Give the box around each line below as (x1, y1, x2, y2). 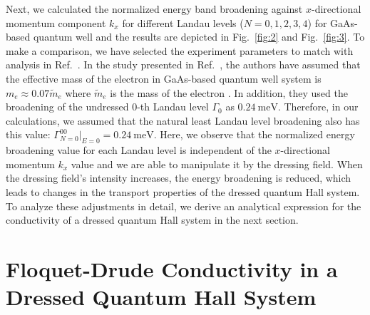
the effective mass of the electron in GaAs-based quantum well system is (6, 71, 322, 86)
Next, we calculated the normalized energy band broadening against (6, 1, 303, 16)
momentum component (6, 15, 106, 30)
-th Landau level (137, 99, 209, 114)
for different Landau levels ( (122, 15, 244, 30)
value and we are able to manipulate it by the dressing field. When (71, 156, 363, 171)
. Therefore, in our (277, 99, 359, 114)
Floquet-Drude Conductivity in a (6, 254, 338, 283)
